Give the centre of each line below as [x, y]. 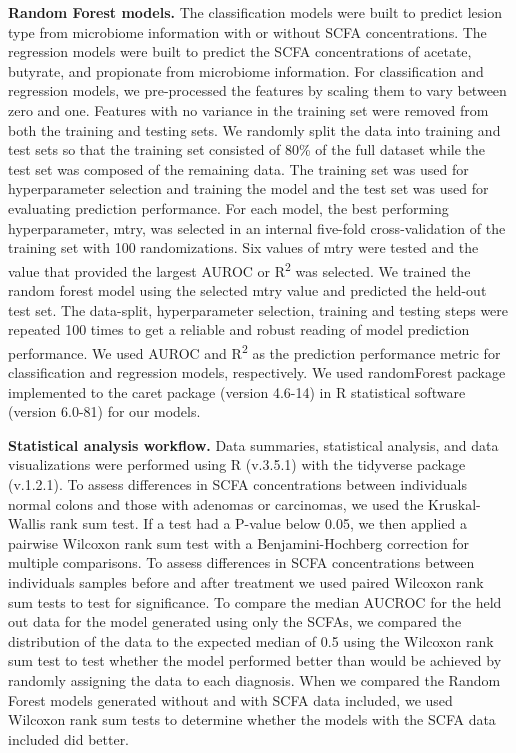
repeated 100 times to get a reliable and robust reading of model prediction [239, 329]
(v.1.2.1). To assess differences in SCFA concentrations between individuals [237, 483]
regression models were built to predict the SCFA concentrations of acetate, [240, 51]
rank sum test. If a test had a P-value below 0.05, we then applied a [259, 523]
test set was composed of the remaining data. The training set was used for [238, 168]
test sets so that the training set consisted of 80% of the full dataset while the [246, 149]
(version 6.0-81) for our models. [104, 411]
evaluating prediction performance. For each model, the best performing [228, 207]
